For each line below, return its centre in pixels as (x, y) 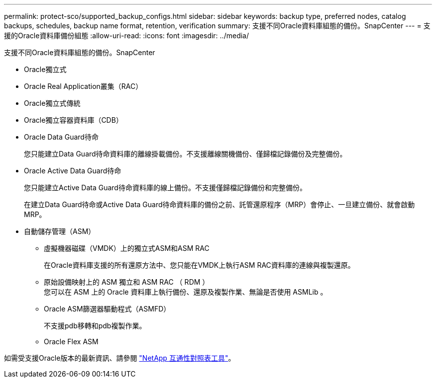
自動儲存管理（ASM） (60, 231)
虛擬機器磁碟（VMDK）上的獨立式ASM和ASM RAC (127, 248)
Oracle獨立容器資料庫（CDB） (73, 120)
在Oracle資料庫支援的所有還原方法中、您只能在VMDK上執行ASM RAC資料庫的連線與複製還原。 (199, 265)
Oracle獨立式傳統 (52, 103)
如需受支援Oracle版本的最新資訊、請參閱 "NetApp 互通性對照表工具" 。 (120, 358)
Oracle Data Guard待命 (61, 137)
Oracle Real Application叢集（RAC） (83, 86)
